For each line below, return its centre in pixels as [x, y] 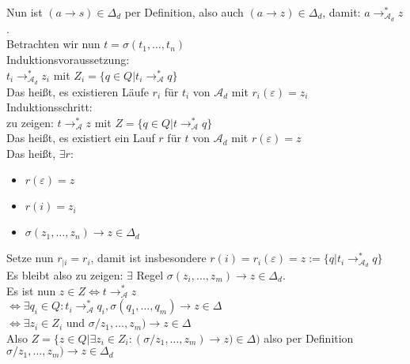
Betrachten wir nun [53, 44]
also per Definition [309, 338]
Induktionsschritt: [49, 107]
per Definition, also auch [184, 12]
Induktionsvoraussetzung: [68, 60]
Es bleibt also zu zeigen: [65, 274]
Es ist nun [31, 290]
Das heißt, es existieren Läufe [78, 91]
